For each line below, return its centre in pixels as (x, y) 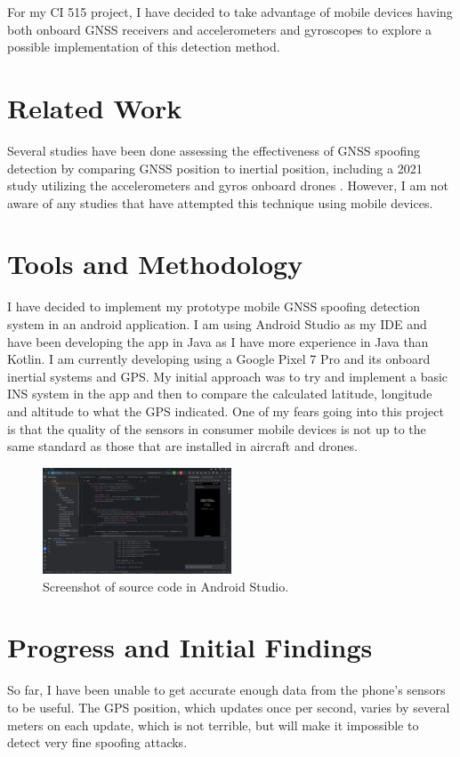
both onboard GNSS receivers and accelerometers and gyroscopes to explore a (220, 29)
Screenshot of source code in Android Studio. (166, 586)
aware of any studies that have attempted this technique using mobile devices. (220, 202)
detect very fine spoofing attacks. (97, 742)
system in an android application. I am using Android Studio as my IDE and (217, 324)
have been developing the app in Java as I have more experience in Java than (218, 341)
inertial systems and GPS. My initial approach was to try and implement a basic (228, 376)
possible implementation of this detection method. (144, 47)
